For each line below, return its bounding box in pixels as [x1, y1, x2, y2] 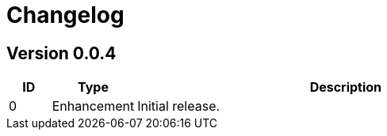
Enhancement [52, 98, 135, 115]
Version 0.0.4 [6, 43, 117, 63]
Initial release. [137, 98, 220, 115]
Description [309, 79, 382, 96]
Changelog [6, 2, 125, 28]
